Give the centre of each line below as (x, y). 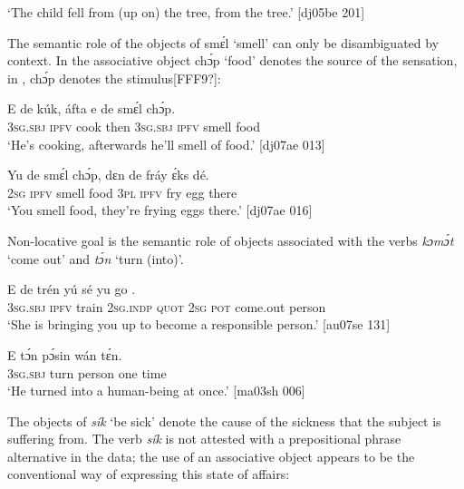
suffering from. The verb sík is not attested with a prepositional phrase (204, 439)
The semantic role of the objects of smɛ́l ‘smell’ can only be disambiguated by (223, 42)
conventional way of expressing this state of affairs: (149, 474)
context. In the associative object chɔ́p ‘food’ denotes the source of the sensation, (232, 60)
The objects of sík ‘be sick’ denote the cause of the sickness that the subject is (224, 421)
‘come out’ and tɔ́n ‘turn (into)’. (96, 258)
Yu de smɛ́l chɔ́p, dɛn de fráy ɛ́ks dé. (108, 175)
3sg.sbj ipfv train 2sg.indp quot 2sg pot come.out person (167, 306)
